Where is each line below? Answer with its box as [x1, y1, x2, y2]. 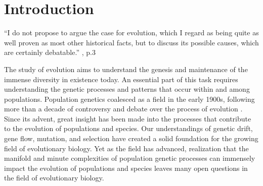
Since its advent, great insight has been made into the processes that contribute [4, 113, 251, 123]
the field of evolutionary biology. [4, 172, 104, 183]
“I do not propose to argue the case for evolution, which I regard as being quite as [4, 27, 259, 38]
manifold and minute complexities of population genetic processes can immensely [4, 153, 255, 163]
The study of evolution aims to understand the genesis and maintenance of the [4, 64, 248, 74]
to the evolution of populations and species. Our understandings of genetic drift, [4, 123, 253, 134]
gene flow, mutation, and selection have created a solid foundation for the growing [4, 133, 258, 144]
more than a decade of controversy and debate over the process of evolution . [4, 103, 243, 114]
